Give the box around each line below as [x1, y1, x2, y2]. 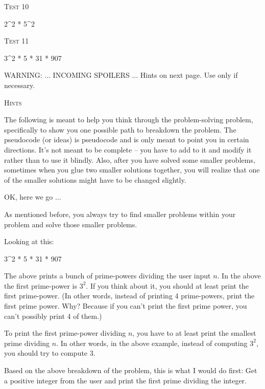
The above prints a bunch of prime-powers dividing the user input [4, 270, 211, 281]
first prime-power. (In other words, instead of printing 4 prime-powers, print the [4, 290, 255, 301]
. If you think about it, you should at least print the [86, 280, 249, 291]
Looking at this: [4, 236, 54, 247]
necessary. [4, 79, 35, 90]
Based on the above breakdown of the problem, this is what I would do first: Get [4, 365, 257, 376]
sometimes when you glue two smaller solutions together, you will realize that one [4, 164, 260, 175]
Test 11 [4, 35, 29, 46]
